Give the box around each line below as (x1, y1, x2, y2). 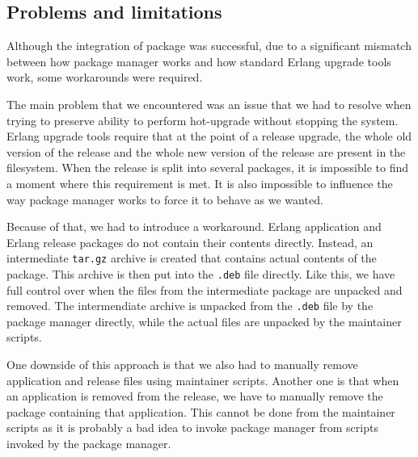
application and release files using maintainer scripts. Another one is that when (6, 371, 399, 388)
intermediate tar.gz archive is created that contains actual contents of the (6, 249, 377, 266)
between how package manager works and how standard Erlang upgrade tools (6, 52, 391, 69)
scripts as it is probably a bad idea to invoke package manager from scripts (6, 419, 378, 436)
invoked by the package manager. (6, 435, 171, 452)
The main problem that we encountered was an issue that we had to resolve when (6, 95, 412, 112)
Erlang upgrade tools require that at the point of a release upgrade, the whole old (6, 128, 412, 145)
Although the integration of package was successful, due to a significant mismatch (6, 37, 412, 54)
